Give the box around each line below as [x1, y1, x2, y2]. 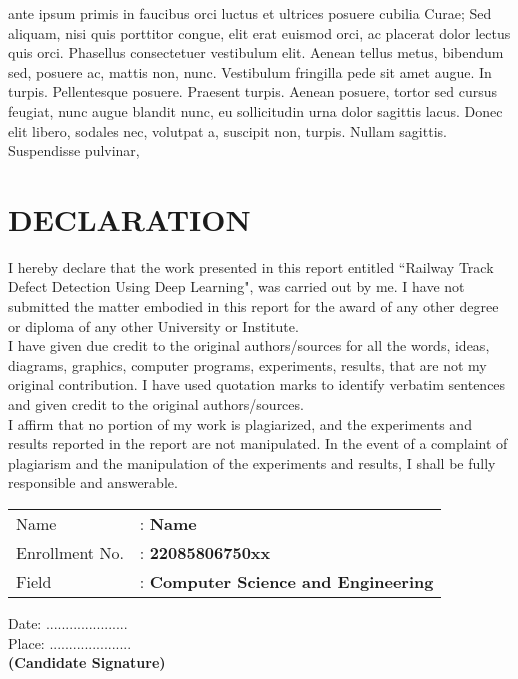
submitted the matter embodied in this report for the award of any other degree [8, 296, 499, 317]
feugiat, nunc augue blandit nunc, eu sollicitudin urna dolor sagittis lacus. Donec [8, 100, 503, 121]
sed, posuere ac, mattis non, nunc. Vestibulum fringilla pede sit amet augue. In [8, 61, 492, 82]
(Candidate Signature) [8, 652, 166, 673]
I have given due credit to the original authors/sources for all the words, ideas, [8, 335, 490, 356]
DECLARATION [8, 198, 251, 239]
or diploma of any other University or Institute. [8, 315, 299, 336]
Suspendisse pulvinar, [8, 140, 140, 161]
